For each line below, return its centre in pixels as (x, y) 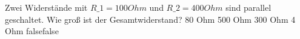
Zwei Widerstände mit (46, 7)
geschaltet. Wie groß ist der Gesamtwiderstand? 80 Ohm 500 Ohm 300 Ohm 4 (150, 19)
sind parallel (248, 7)
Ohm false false (32, 31)
